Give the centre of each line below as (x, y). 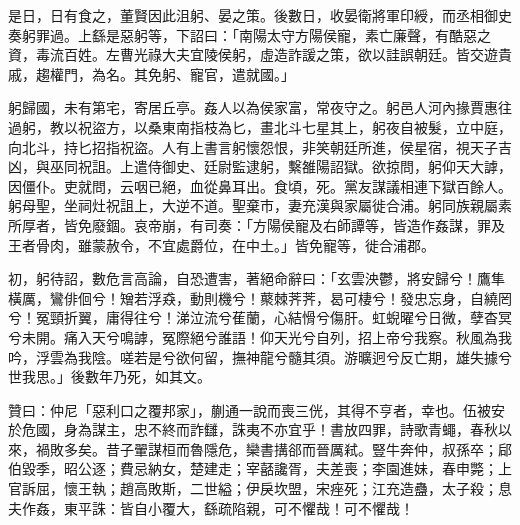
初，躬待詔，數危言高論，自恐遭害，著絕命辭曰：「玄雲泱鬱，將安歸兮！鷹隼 (256, 278)
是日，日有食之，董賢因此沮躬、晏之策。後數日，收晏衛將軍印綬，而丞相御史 (260, 15)
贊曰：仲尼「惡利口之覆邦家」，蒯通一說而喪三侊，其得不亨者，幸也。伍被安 (256, 409)
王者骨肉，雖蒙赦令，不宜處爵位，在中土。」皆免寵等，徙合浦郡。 (221, 244)
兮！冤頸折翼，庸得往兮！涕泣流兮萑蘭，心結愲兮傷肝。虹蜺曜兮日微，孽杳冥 (260, 317)
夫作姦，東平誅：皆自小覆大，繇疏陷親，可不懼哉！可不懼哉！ (211, 507)
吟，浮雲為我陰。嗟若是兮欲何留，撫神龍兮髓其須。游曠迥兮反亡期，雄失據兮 (260, 356)
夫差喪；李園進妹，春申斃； (406, 468)
